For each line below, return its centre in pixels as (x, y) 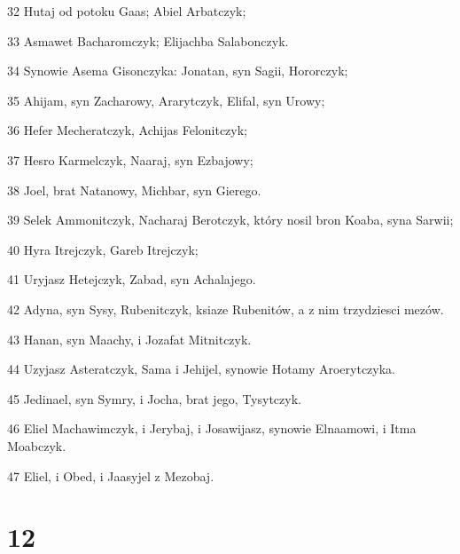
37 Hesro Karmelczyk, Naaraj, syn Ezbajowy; (130, 159)
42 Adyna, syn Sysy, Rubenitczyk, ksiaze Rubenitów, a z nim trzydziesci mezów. (226, 309)
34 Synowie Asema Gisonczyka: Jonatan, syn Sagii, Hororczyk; (178, 71)
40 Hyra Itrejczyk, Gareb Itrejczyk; (103, 249)
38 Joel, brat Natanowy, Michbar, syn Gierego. (134, 190)
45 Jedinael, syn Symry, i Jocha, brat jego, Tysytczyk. (154, 398)
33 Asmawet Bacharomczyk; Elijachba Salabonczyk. (148, 40)
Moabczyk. (37, 445)
